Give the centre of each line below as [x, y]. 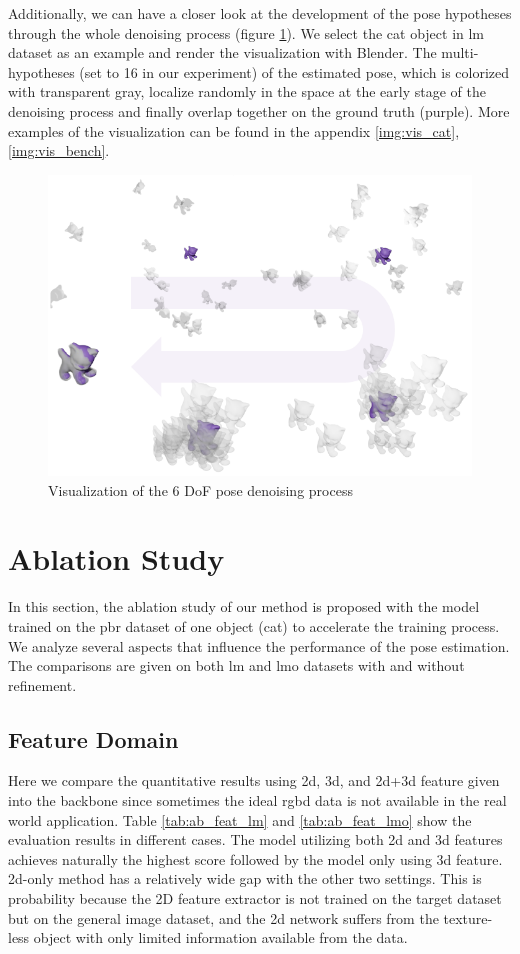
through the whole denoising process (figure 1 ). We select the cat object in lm [246, 32]
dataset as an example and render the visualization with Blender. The [222, 52]
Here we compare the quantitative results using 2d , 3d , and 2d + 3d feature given [254, 780]
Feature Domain [93, 738]
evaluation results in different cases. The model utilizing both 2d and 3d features [255, 839]
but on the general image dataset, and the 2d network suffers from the [223, 917]
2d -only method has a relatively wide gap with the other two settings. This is [245, 878]
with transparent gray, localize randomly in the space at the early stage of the [247, 91]
